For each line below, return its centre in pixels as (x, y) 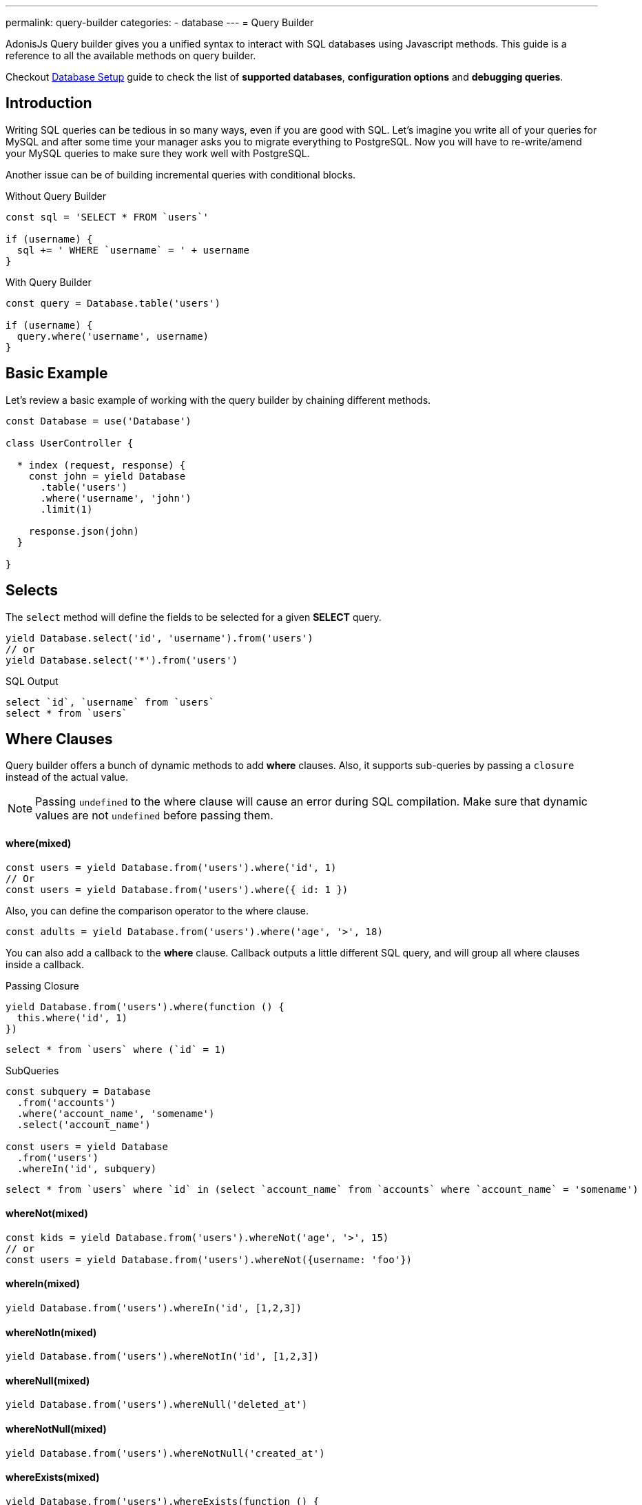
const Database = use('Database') (99, 421)
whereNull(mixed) (48, 1380)
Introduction (49, 103)
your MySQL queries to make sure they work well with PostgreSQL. (158, 153)
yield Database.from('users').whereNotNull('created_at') (165, 1453)
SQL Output (32, 681)
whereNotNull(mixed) (56, 1429)
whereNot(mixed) (47, 1214)
